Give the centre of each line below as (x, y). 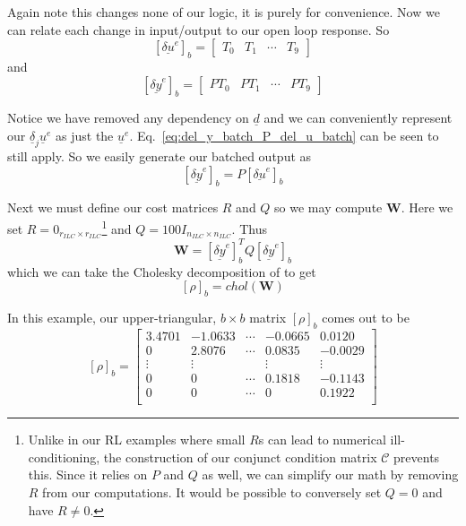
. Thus (249, 228)
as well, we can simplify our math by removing (330, 474)
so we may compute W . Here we (364, 207)
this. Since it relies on (88, 474)
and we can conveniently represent (358, 118)
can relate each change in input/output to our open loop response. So (198, 29)
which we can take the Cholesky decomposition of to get (162, 271)
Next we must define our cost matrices (113, 207)
